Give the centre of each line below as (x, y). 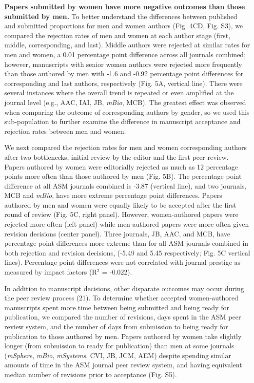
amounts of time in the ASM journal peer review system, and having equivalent (123, 365)
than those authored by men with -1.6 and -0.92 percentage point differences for (124, 74)
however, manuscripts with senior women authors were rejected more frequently (123, 64)
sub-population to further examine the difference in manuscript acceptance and (123, 121)
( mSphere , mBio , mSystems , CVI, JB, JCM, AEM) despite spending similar (118, 355)
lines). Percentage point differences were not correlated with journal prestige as (123, 262)
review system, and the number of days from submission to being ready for (116, 326)
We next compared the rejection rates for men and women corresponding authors (126, 147)
